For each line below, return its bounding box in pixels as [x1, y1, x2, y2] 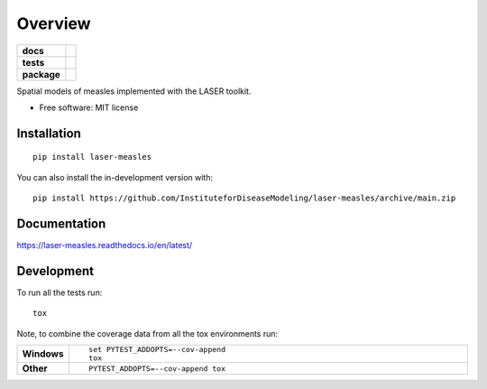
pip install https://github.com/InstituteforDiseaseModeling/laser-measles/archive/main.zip [32, 193, 456, 203]
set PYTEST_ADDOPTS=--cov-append [88, 345, 225, 355]
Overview [16, 14, 91, 33]
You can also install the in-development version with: [16, 171, 214, 182]
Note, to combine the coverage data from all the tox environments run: [16, 328, 279, 338]
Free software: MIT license [39, 102, 139, 113]
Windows [22, 347, 64, 360]
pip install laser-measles [32, 152, 152, 162]
